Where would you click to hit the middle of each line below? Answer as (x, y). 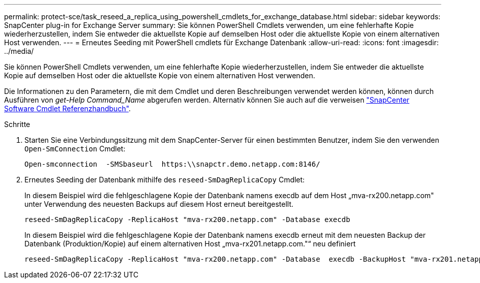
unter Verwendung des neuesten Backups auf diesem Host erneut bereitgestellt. (159, 204)
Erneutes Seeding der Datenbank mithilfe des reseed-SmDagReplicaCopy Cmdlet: (165, 180)
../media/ (19, 51)
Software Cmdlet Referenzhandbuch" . (68, 108)
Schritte (17, 124)
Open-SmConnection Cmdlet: (75, 149)
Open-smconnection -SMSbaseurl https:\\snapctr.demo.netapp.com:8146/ (172, 164)
